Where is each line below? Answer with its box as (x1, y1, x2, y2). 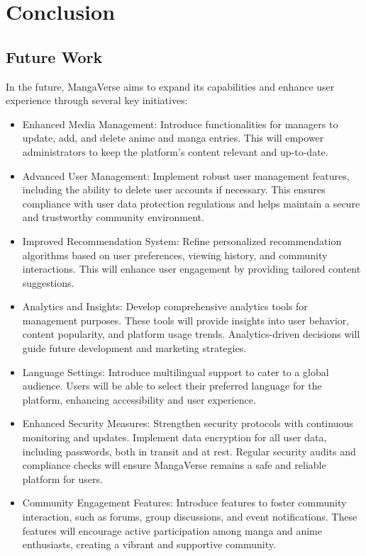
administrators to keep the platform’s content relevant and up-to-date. (22, 144, 328, 159)
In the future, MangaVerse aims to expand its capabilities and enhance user (6, 79, 335, 93)
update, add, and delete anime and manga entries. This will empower (22, 130, 324, 145)
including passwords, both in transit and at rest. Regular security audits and (22, 443, 356, 458)
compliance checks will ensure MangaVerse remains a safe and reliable (22, 458, 326, 472)
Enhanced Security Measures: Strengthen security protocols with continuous (22, 416, 353, 431)
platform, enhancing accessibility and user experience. (22, 392, 256, 407)
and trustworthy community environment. (22, 210, 204, 225)
